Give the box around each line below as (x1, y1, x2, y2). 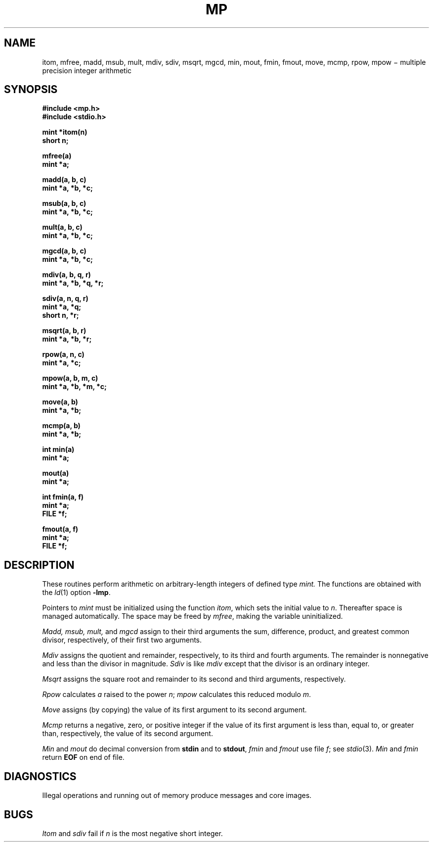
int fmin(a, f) (42, 493, 84, 501)
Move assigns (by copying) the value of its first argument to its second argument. (42, 705, 307, 714)
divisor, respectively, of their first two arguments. (42, 636, 202, 645)
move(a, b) (42, 398, 78, 406)
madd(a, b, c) (42, 175, 87, 184)
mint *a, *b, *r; (42, 335, 92, 344)
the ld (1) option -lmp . (42, 588, 111, 597)
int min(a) (42, 445, 75, 454)
